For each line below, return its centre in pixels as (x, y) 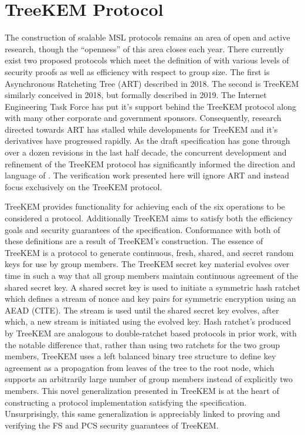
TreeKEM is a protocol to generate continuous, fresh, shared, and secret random (149, 252)
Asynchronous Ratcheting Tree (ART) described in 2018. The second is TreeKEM (152, 83)
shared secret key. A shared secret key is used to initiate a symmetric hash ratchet (152, 287)
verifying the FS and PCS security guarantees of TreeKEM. (112, 425)
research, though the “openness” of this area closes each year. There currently (144, 48)
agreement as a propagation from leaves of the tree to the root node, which (140, 367)
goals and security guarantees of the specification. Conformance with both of (143, 229)
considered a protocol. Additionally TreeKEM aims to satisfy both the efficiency (149, 218)
